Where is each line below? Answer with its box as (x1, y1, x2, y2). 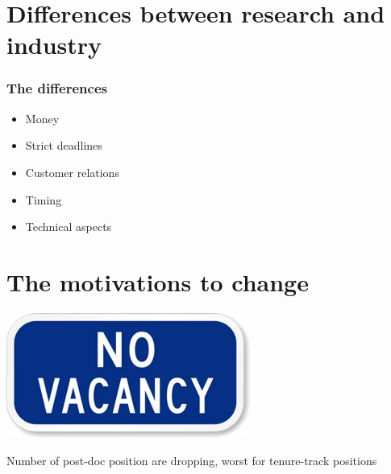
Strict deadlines (25, 137, 102, 154)
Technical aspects (25, 218, 112, 235)
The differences (6, 78, 107, 98)
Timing (25, 191, 62, 208)
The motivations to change (6, 265, 309, 298)
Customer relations (25, 163, 119, 180)
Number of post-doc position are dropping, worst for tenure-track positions (6, 451, 377, 468)
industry (6, 28, 102, 61)
